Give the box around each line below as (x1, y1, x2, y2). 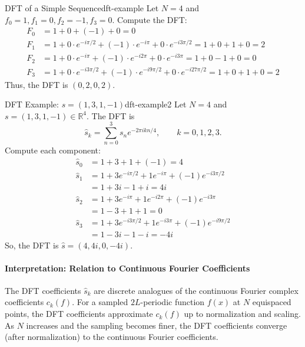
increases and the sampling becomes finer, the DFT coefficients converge (26, 319, 287, 331)
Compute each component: (5, 144, 101, 156)
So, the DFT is (5, 238, 59, 251)
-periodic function (140, 296, 205, 308)
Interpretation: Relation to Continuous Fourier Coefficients (5, 261, 250, 274)
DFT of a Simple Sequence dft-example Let (5, 2, 159, 14)
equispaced (252, 296, 291, 308)
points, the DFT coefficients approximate (5, 307, 153, 320)
